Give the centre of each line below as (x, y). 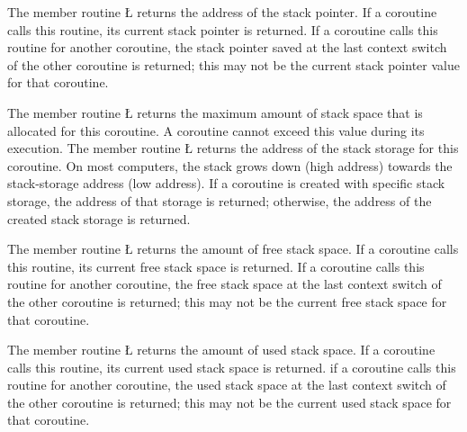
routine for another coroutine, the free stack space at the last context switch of (225, 284)
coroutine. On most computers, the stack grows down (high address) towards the (230, 165)
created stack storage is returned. (99, 218)
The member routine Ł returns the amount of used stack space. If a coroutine (221, 350)
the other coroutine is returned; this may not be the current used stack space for (229, 402)
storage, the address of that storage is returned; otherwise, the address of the (220, 200)
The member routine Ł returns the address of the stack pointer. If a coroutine (222, 12)
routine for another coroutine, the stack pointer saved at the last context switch (227, 47)
